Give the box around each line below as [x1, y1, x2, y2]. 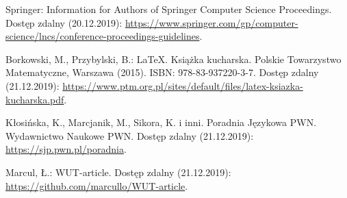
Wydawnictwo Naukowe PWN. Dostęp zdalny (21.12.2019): [5, 128, 254, 143]
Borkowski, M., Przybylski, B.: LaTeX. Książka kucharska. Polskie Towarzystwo [5, 51, 342, 66]
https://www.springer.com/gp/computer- [125, 15, 298, 29]
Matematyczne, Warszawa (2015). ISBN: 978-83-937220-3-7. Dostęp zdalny [5, 65, 319, 79]
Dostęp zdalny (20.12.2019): [5, 15, 123, 29]
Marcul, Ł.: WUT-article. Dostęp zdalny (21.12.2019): [5, 164, 231, 179]
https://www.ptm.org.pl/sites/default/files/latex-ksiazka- [62, 78, 303, 92]
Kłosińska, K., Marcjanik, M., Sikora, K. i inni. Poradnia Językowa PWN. [5, 115, 317, 129]
